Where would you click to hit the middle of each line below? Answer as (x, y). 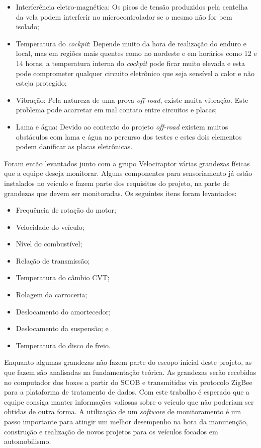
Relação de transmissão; (53, 260)
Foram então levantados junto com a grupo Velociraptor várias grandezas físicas (127, 163)
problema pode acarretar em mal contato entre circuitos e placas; (116, 110)
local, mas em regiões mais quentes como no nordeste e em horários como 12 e (136, 53)
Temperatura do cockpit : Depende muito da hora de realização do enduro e (131, 43)
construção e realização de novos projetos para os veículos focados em (111, 431)
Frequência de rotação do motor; (66, 210)
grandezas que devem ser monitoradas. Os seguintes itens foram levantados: (120, 193)
